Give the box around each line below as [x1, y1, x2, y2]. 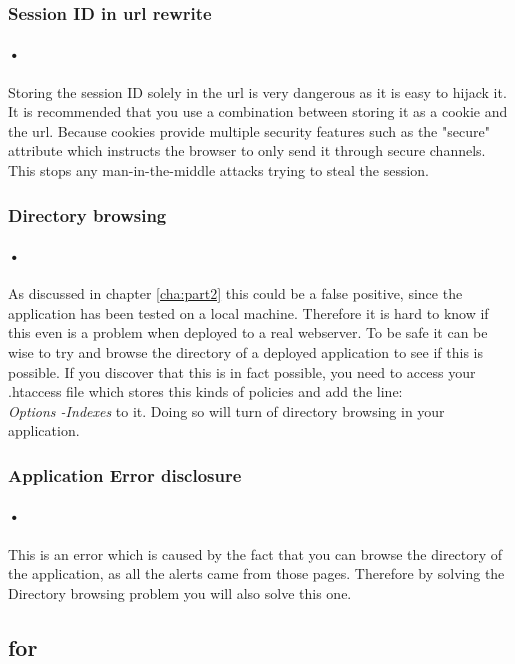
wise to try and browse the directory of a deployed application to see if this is [8, 342, 483, 363]
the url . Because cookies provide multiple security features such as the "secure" [8, 120, 490, 141]
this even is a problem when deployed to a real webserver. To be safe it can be [8, 322, 488, 343]
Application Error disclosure [8, 462, 242, 487]
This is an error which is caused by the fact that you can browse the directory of [8, 543, 503, 564]
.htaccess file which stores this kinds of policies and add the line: [8, 381, 403, 402]
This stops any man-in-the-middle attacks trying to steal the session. [8, 160, 430, 181]
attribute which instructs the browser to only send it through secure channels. [8, 140, 486, 161]
